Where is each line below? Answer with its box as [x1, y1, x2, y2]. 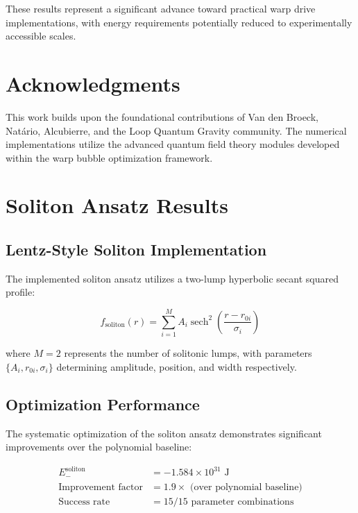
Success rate [58, 496, 110, 507]
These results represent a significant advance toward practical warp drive [6, 1, 316, 15]
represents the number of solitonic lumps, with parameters [64, 346, 312, 360]
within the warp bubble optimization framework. [6, 150, 213, 165]
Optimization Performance [6, 393, 200, 414]
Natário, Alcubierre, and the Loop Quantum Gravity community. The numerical [6, 123, 347, 137]
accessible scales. [6, 28, 76, 43]
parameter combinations [191, 496, 294, 507]
